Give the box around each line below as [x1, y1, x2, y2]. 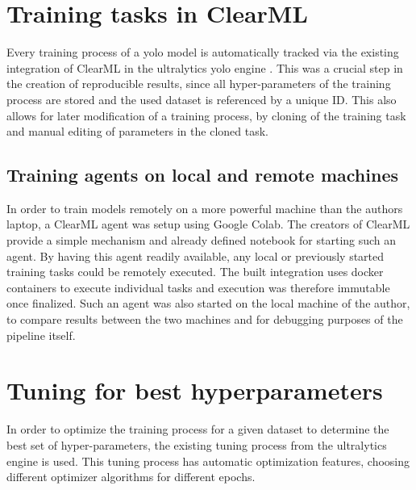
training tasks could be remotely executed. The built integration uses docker [6, 263, 384, 280]
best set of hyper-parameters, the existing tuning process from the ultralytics [6, 436, 387, 453]
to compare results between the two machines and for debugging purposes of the [6, 311, 403, 328]
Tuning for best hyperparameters [6, 374, 383, 407]
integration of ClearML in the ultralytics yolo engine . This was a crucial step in [6, 59, 403, 76]
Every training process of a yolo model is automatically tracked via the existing [6, 44, 399, 61]
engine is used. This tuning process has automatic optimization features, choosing [6, 452, 410, 469]
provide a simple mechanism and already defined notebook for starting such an [6, 232, 397, 249]
